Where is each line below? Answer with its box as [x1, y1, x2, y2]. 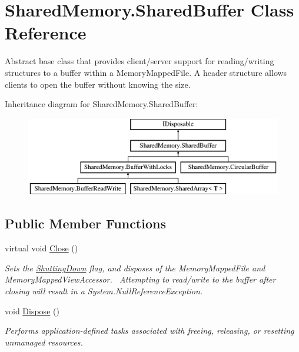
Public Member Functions [5, 214, 166, 233]
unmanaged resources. [5, 336, 83, 348]
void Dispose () [5, 304, 59, 317]
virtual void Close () [5, 242, 78, 254]
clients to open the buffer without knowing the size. [5, 78, 191, 90]
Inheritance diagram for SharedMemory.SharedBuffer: [5, 98, 198, 110]
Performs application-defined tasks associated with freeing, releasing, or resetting [5, 324, 294, 337]
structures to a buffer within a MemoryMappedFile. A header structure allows [5, 66, 287, 78]
